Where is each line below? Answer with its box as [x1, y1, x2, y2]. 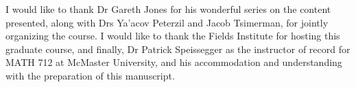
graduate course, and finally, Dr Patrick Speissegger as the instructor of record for [5, 41, 351, 56]
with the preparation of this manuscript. [5, 68, 175, 82]
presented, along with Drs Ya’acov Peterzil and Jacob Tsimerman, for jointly [5, 15, 329, 29]
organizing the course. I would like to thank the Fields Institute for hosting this [5, 29, 340, 43]
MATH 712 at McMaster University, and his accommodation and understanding [5, 55, 342, 69]
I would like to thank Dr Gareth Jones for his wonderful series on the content [5, 2, 331, 16]
